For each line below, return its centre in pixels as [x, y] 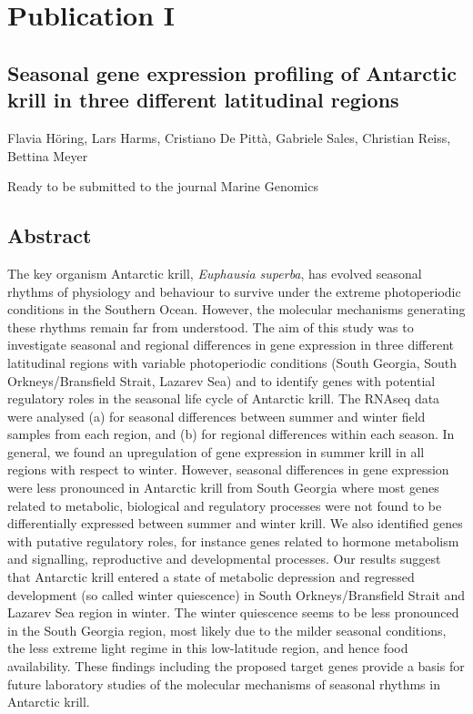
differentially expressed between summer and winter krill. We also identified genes [235, 523]
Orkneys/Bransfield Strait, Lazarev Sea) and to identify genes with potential [221, 380]
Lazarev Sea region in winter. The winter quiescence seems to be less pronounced [233, 612]
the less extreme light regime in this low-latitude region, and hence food [208, 648]
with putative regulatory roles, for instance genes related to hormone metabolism [233, 541]
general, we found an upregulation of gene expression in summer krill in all [216, 451]
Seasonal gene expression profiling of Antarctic [232, 72]
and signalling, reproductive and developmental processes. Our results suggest [224, 559]
